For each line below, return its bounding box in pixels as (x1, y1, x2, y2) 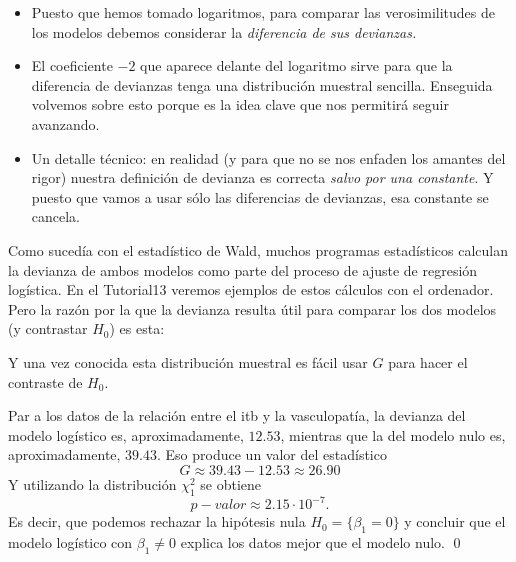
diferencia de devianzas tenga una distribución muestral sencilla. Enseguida (31, 74, 493, 95)
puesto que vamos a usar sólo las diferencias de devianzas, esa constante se (31, 186, 489, 207)
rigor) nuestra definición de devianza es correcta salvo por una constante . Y (31, 167, 494, 188)
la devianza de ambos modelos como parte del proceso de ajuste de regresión (8, 259, 478, 280)
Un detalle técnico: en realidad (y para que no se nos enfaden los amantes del (31, 147, 506, 168)
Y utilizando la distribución (8, 473, 177, 494)
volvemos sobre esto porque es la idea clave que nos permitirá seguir (31, 94, 449, 115)
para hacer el (388, 351, 468, 372)
